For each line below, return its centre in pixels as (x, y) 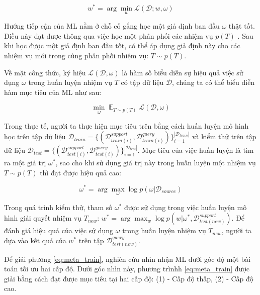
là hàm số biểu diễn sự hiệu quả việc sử (183, 72)
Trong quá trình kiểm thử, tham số (58, 207)
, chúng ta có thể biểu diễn (213, 82)
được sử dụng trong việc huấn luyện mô (185, 207)
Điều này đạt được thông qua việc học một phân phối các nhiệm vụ (109, 35)
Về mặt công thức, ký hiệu (45, 72)
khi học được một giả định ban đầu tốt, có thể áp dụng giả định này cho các (122, 45)
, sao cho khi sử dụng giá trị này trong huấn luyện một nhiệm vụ (156, 163)
